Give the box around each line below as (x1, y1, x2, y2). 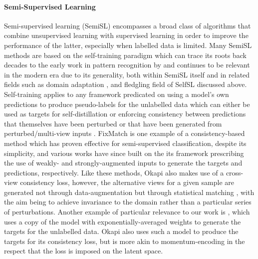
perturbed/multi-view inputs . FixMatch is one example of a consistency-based (4, 128, 245, 138)
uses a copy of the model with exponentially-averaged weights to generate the (4, 216, 241, 226)
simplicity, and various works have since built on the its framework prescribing (4, 147, 244, 158)
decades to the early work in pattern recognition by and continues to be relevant (4, 59, 250, 70)
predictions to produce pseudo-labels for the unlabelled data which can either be (4, 98, 250, 109)
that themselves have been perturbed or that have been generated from (4, 118, 222, 128)
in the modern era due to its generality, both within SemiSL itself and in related (4, 69, 250, 79)
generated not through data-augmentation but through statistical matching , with (4, 186, 255, 197)
